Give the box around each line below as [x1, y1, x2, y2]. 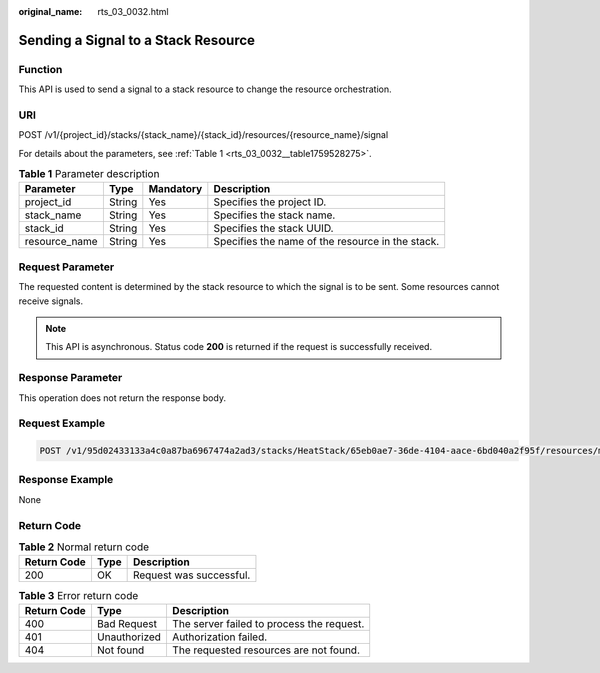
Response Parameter [18, 371, 123, 385]
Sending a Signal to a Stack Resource [18, 31, 255, 49]
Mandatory [148, 182, 203, 196]
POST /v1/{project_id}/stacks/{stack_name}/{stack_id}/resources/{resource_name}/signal [18, 129, 389, 141]
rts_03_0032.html [97, 6, 169, 17]
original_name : [18, 6, 83, 17]
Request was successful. [132, 568, 251, 582]
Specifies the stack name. [213, 208, 336, 222]
